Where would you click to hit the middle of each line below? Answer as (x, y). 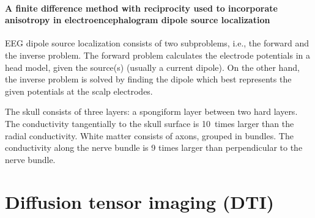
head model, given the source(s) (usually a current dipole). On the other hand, (152, 67)
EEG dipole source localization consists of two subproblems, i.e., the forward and (157, 43)
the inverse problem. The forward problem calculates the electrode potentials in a (157, 55)
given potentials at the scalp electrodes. (79, 91)
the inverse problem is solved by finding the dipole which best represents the (148, 79)
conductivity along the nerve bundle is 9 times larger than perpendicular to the (154, 147)
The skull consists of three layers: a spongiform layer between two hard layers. (151, 111)
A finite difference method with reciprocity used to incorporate (141, 8)
